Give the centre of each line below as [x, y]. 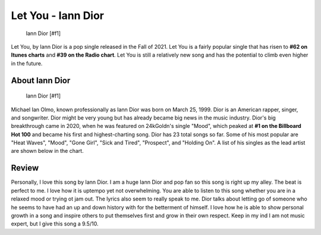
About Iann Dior [41, 80]
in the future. [27, 63]
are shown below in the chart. [47, 151]
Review [25, 168]
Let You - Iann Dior [57, 15]
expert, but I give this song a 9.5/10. [55, 224]
